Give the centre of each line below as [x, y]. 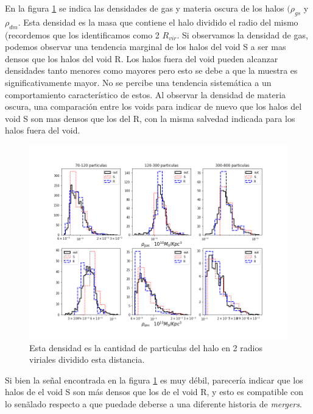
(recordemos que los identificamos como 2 [82, 34]
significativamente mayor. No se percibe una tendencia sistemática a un [138, 82]
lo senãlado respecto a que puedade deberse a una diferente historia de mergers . [153, 403]
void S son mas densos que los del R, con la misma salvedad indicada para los [150, 118]
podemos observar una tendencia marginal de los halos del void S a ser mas [146, 47]
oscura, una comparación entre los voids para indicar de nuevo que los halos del [153, 106]
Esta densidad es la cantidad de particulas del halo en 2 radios [146, 347]
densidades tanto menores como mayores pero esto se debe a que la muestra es [151, 70]
